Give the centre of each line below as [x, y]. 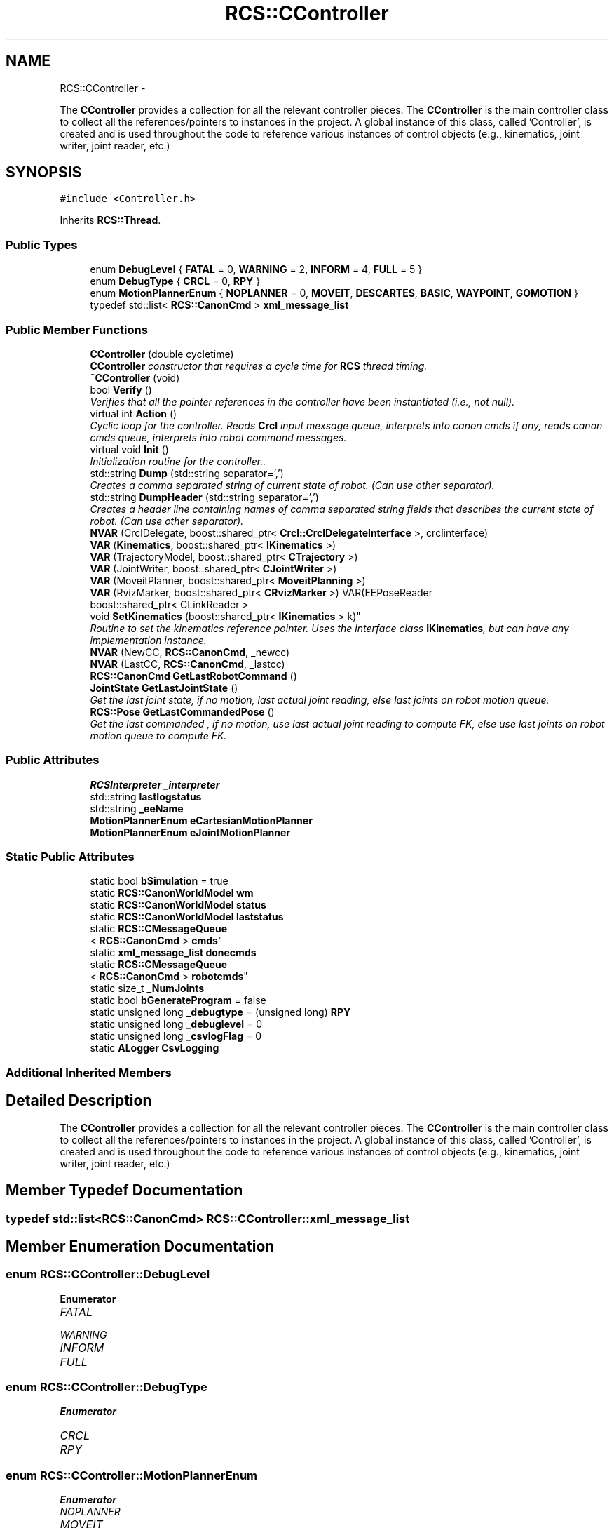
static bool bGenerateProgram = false [178, 1000]
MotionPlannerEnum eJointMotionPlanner [190, 832]
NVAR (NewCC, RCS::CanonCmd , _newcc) [190, 652]
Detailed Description [79, 1101]
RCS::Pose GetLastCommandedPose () [182, 711]
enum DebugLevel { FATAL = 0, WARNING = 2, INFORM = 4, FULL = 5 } [256, 269]
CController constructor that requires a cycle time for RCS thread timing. [259, 366]
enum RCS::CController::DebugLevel [108, 1274]
